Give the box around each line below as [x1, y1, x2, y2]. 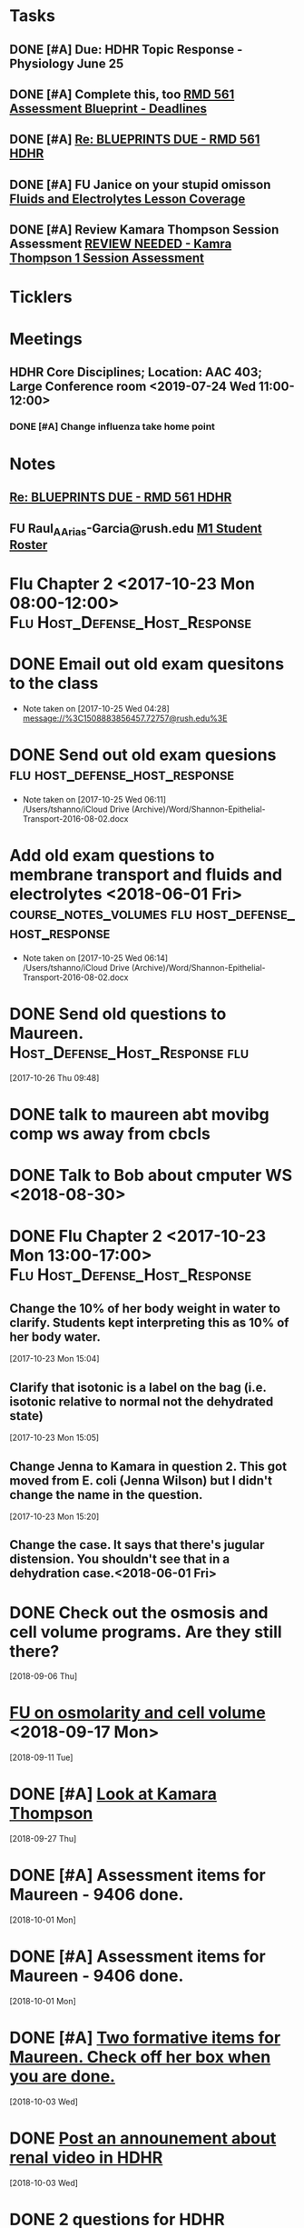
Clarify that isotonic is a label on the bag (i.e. [9, 1379, 267, 1395]
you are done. [9, 2066, 116, 2087]
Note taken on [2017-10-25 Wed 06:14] [22, 952, 169, 964]
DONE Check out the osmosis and [9, 1602, 270, 1623]
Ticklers [9, 287, 73, 307]
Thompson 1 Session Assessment [9, 251, 204, 266]
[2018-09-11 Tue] [9, 1752, 74, 1763]
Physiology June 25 [9, 55, 124, 71]
